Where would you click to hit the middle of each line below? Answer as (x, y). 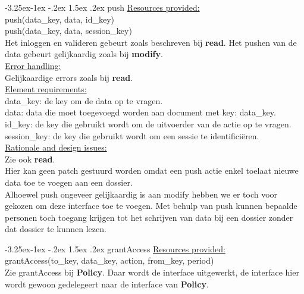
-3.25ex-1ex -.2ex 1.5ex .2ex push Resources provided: (102, 7)
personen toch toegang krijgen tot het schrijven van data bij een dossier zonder (149, 217)
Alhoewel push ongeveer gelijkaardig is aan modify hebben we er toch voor (141, 194)
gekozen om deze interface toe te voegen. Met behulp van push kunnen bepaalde (151, 206)
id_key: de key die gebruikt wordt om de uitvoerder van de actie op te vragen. (148, 123)
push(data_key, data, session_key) (68, 31)
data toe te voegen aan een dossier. (69, 182)
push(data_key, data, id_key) (60, 19)
